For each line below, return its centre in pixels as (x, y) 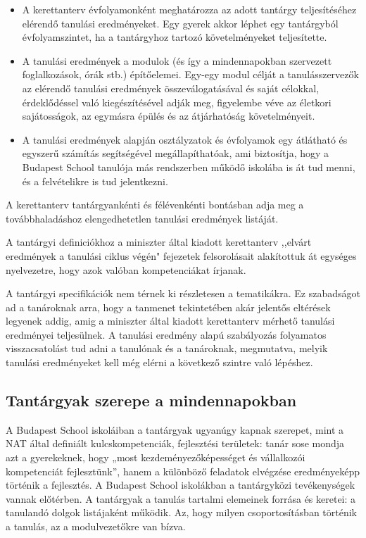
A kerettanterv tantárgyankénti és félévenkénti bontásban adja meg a (155, 205)
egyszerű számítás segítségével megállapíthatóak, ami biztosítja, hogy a (176, 153)
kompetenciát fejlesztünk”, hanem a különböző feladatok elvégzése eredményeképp (183, 471)
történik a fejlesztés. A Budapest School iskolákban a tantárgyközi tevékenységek (181, 485)
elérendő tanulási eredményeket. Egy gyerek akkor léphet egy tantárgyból (180, 23)
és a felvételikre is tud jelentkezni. (95, 181)
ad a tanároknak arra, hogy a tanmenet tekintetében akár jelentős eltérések (168, 307)
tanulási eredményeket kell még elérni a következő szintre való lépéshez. (159, 362)
